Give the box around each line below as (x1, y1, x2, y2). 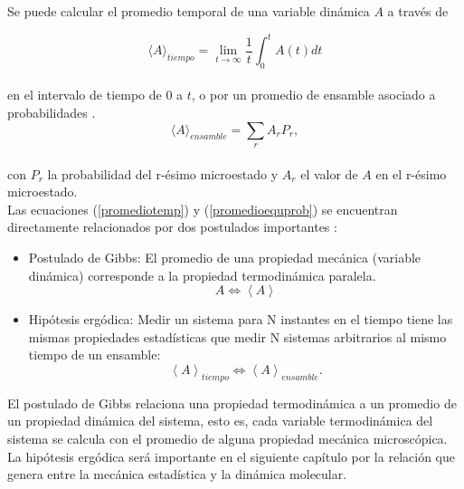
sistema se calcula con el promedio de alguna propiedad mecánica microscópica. (7, 428, 448, 447)
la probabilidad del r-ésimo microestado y (47, 164, 279, 183)
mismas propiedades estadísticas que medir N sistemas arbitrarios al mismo (28, 327, 447, 346)
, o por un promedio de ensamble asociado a (191, 85, 436, 104)
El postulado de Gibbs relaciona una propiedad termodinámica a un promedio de (7, 393, 457, 412)
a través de (387, 2, 449, 20)
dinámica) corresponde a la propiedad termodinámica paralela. (28, 265, 376, 284)
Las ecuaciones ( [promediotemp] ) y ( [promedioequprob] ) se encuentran (7, 199, 398, 218)
